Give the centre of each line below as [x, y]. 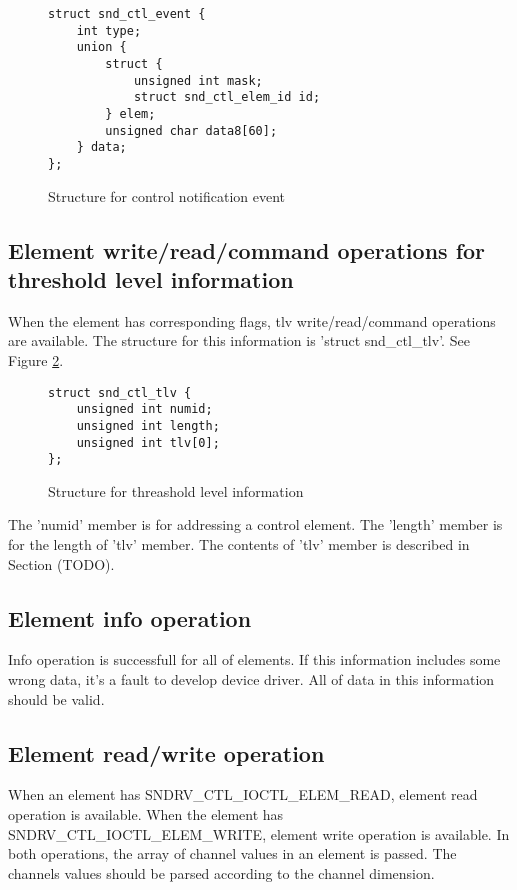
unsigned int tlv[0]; [148, 442]
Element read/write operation [166, 752]
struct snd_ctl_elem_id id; [227, 97]
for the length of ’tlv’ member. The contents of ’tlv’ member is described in [239, 544]
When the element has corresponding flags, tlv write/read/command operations [252, 320]
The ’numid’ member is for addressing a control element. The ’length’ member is [255, 524]
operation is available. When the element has [146, 813]
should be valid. [56, 698]
